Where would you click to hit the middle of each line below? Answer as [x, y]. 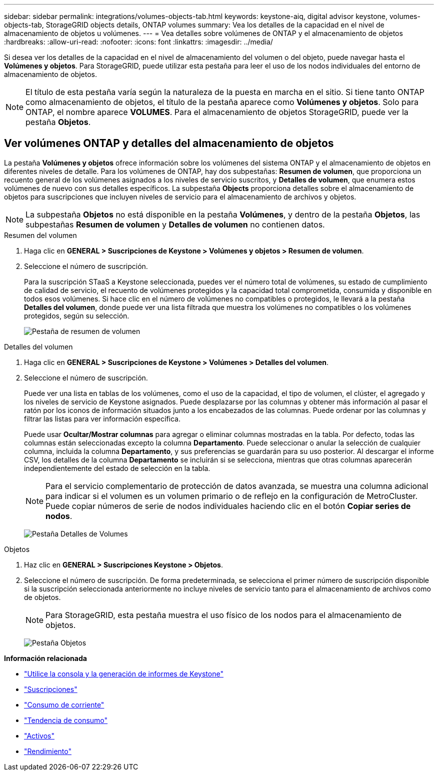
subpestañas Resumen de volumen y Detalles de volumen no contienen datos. [175, 224]
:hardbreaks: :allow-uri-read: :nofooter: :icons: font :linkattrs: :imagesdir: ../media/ [138, 42]
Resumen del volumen [40, 235]
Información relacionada [45, 658]
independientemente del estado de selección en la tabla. [117, 468]
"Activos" [39, 735]
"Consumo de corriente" [64, 704]
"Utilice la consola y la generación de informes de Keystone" [124, 673]
